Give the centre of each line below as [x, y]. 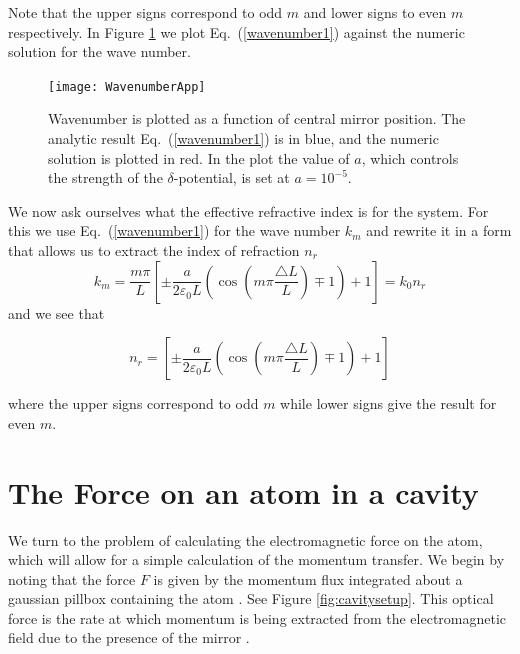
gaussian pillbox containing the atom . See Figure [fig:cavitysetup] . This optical [251, 598]
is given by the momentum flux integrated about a [308, 578]
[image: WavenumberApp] [127, 86]
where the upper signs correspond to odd [133, 403]
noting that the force [72, 578]
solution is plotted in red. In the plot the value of [199, 157]
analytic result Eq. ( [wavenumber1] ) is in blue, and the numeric [243, 138]
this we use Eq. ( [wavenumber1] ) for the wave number [174, 230]
